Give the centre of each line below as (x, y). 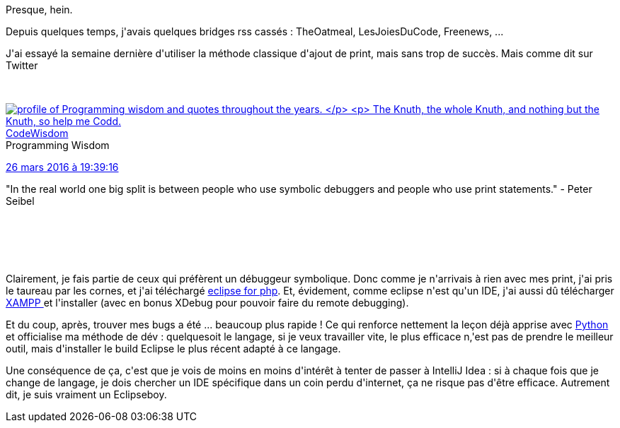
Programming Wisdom (58, 145)
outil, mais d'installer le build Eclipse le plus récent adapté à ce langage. (173, 349)
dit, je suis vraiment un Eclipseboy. (86, 394)
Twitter (22, 65)
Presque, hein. (39, 10)
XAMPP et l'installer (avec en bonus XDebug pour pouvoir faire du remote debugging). (207, 303)
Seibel (20, 201)
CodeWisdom (37, 133)
